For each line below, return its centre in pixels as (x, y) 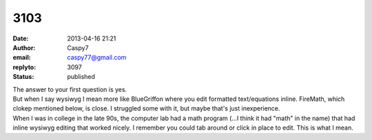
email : (22, 58)
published (81, 77)
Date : (21, 38)
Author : (24, 47)
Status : (23, 77)
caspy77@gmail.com (97, 58)
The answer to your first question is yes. (70, 89)
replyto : (24, 67)
